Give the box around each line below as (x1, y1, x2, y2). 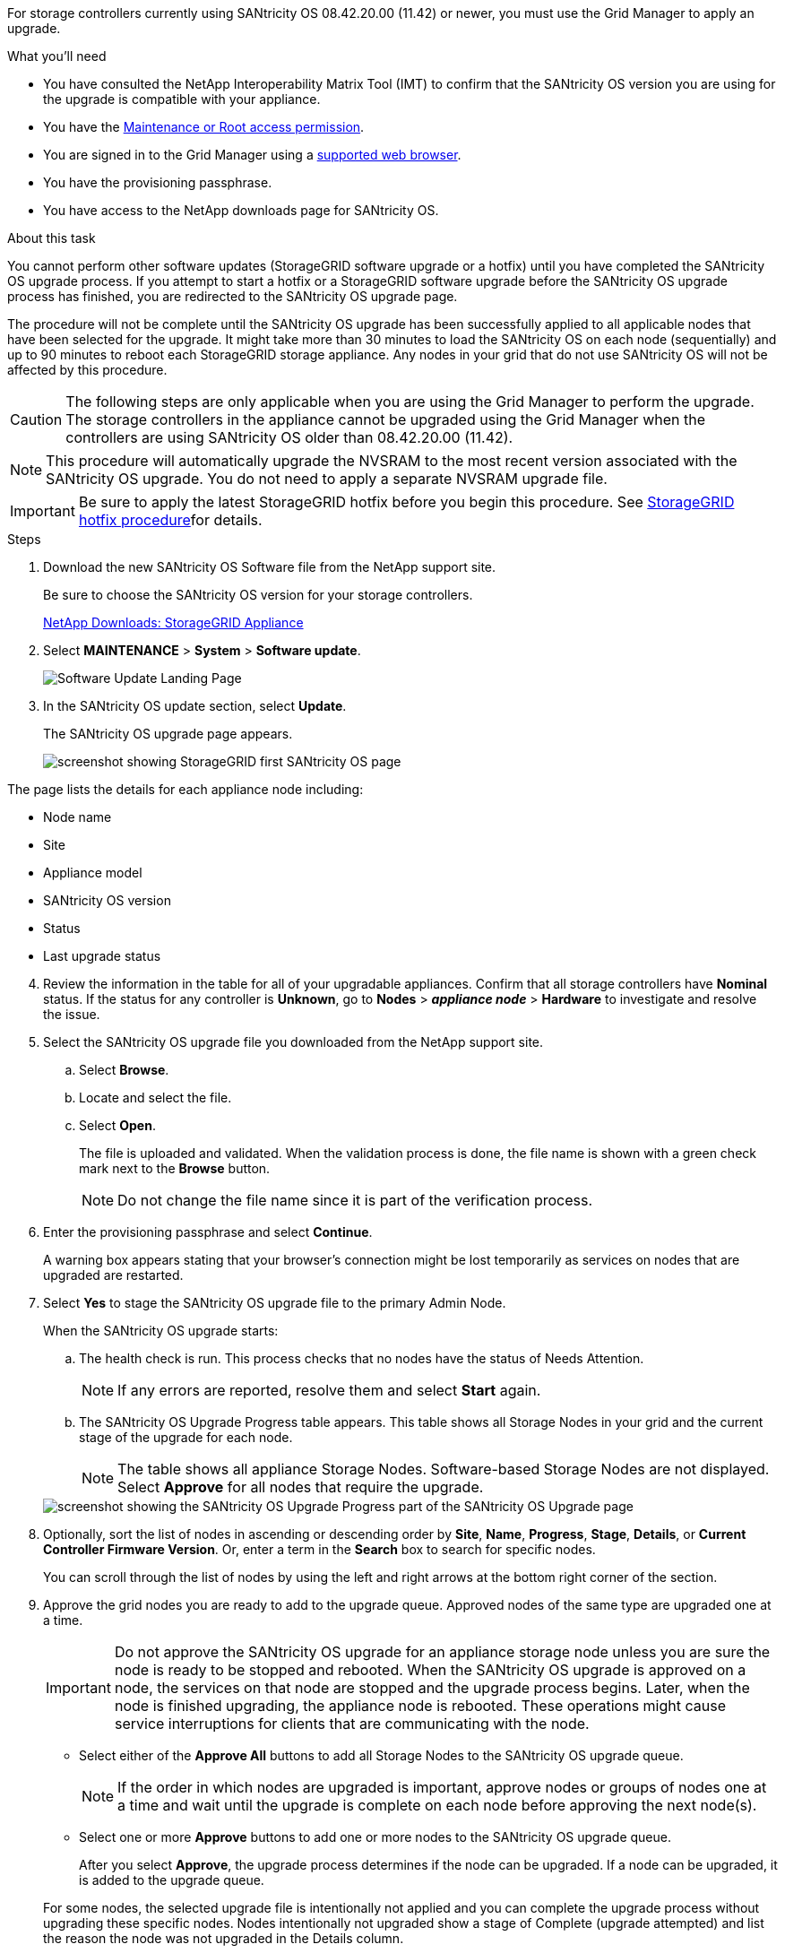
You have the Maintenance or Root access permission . (43, 119, 365, 134)
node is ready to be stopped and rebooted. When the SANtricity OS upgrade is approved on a (114, 1661, 746, 1679)
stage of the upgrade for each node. (79, 1430, 293, 1445)
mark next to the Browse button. (79, 1161, 271, 1176)
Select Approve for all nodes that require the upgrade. (117, 1478, 484, 1496)
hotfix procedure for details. (78, 511, 263, 529)
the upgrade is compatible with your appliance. (43, 91, 321, 107)
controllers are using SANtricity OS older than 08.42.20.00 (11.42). (65, 428, 513, 446)
